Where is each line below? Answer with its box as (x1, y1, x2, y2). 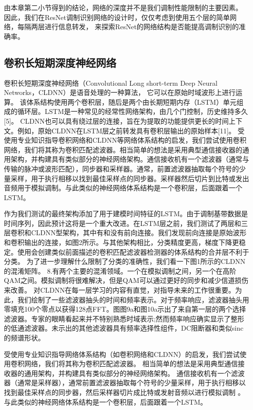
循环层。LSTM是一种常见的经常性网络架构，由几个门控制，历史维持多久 (17, 106, 248, 116)
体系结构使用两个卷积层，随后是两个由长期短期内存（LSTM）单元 (26, 96, 237, 107)
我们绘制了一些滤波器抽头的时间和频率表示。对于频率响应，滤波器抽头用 (17, 294, 249, 304)
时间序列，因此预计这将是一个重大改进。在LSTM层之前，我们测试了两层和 (4, 218, 241, 228)
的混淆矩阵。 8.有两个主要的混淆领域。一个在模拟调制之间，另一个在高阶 (4, 265, 236, 276)
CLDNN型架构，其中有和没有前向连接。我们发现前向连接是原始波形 (31, 227, 247, 238)
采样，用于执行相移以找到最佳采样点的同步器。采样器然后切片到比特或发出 (10, 173, 249, 183)
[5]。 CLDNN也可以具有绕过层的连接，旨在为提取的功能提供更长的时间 (4, 115, 229, 126)
